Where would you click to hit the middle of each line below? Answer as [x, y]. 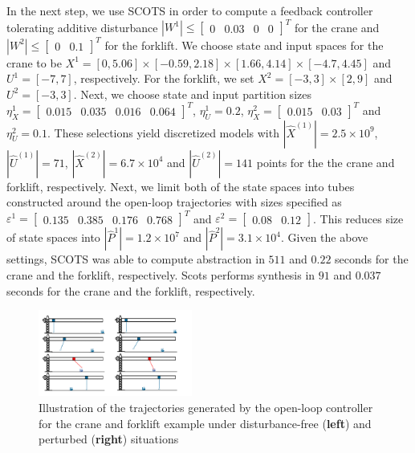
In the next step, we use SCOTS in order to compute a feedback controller [190, 10]
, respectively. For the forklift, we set [164, 78]
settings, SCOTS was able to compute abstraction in [136, 259]
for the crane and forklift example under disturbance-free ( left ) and [205, 423]
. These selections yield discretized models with [163, 132]
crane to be [34, 62]
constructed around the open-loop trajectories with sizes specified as [174, 202]
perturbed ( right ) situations [109, 439]
